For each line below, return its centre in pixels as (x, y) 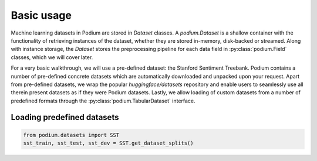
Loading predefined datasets (65, 117)
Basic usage (41, 15)
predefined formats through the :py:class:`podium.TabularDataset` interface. (103, 101)
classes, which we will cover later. (52, 57)
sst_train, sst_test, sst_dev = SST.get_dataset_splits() (108, 143)
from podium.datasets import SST (71, 135)
